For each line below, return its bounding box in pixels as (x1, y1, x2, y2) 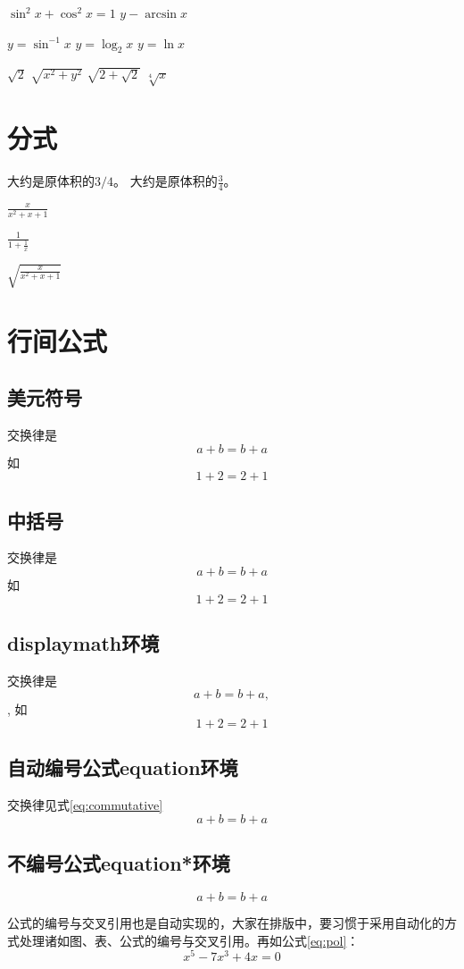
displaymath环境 (7, 628, 160, 656)
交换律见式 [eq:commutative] (7, 796, 163, 814)
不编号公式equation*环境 (7, 849, 230, 877)
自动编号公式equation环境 (7, 754, 238, 781)
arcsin (145, 8, 178, 21)
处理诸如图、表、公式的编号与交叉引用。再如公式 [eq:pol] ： (19, 931, 360, 949)
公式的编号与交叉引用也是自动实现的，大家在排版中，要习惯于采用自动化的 (7, 913, 444, 931)
